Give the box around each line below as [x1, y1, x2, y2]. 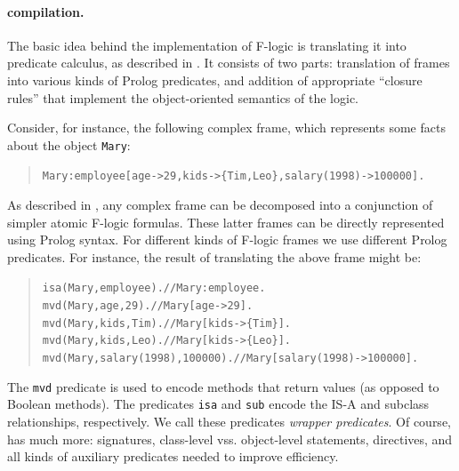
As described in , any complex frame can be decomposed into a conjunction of [7, 196, 433, 214]
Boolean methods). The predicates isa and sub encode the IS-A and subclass [7, 395, 430, 413]
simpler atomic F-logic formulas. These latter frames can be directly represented [7, 212, 445, 231]
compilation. [7, 2, 85, 20]
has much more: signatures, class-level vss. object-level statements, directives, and [7, 429, 453, 448]
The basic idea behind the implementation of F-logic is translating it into [7, 36, 407, 54]
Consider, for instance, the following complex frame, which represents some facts [7, 118, 446, 137]
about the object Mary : [7, 135, 131, 154]
